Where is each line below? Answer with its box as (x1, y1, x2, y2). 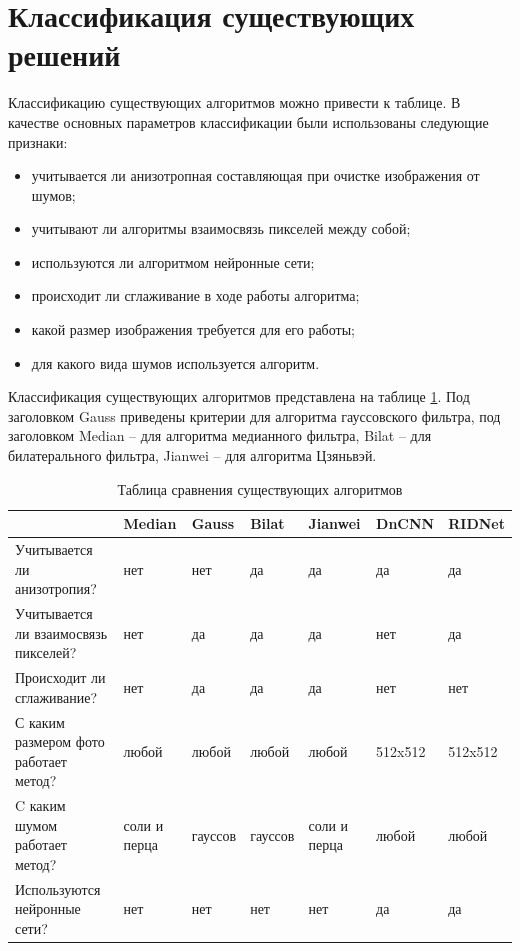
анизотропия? (15, 578, 97, 599)
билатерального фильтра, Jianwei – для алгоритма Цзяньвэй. (8, 445, 377, 466)
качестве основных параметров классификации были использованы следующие (8, 111, 489, 132)
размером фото (15, 731, 105, 752)
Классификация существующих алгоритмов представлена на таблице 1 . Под (8, 386, 470, 407)
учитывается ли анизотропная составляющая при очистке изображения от (31, 165, 480, 186)
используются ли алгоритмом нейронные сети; (31, 251, 315, 272)
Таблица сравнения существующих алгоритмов (117, 478, 403, 499)
